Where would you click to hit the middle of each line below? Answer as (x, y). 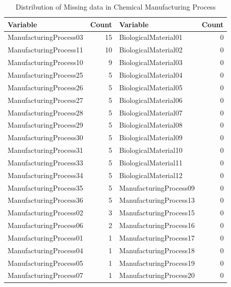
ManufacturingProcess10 (45, 62)
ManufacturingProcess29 (45, 125)
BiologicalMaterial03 (151, 62)
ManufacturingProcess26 (45, 87)
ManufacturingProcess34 (45, 175)
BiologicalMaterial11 (151, 162)
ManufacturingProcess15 (157, 213)
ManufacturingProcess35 (45, 187)
